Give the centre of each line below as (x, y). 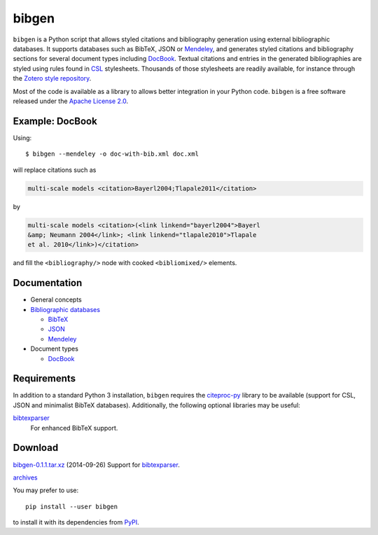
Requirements (44, 379)
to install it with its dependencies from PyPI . (76, 522)
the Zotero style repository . (52, 79)
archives (25, 478)
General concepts (56, 300)
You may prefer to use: (46, 490)
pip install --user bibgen (72, 506)
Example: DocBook (55, 121)
